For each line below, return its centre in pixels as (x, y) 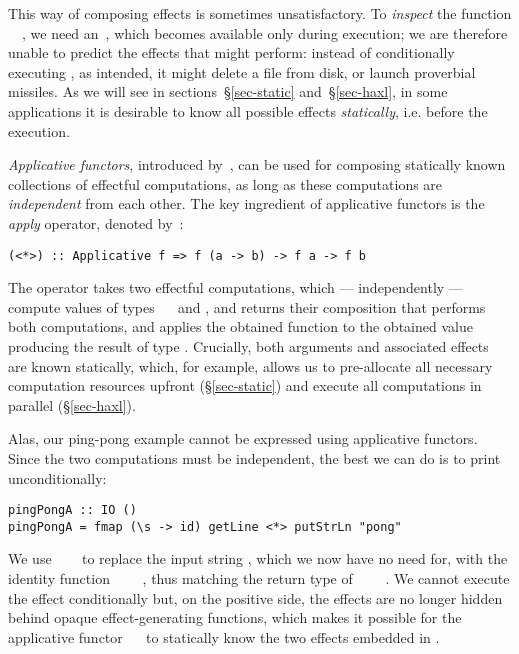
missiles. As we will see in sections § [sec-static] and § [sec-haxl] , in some (228, 91)
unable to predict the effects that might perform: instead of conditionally (231, 52)
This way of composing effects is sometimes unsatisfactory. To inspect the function (260, 13)
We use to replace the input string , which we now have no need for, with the (258, 558)
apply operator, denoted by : (96, 222)
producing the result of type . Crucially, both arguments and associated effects (248, 345)
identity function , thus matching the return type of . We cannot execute (259, 578)
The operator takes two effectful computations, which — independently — (235, 287)
